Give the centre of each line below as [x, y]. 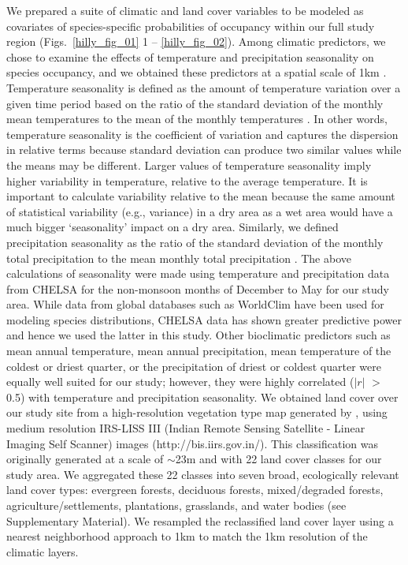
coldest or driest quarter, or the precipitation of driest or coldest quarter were [194, 366]
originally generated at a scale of [85, 459]
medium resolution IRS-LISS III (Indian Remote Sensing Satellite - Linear [186, 428]
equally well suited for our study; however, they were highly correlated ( [180, 382]
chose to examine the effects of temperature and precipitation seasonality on [190, 56]
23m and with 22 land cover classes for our [278, 459]
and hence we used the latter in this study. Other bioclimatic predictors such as [198, 335]
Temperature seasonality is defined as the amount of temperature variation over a [204, 87]
